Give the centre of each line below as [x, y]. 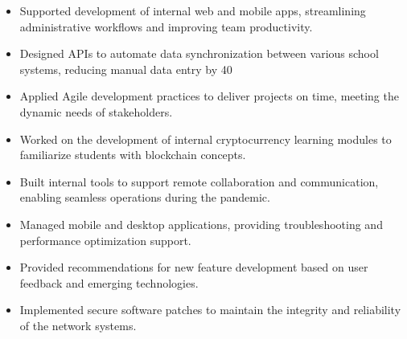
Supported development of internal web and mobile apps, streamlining [193, 10]
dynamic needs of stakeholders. [96, 111]
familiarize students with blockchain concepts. [133, 155]
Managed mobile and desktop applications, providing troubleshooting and [201, 224]
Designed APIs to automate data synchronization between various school [199, 53]
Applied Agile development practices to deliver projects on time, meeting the [209, 96]
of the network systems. [78, 325]
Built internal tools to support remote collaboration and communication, [199, 181]
